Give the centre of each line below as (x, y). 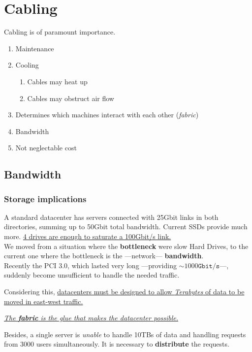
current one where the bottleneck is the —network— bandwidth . (104, 256)
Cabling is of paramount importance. (60, 32)
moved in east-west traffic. (44, 301)
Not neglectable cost (46, 148)
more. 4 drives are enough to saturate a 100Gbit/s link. (88, 236)
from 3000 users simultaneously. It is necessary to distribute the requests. (117, 344)
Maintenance (35, 48)
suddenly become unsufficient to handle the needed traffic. (92, 275)
